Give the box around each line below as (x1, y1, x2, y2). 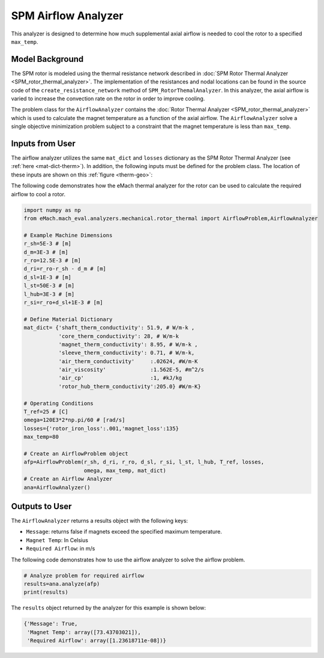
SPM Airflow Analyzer (11, 9, 124, 22)
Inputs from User (11, 139, 76, 148)
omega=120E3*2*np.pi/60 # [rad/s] (23, 417, 125, 423)
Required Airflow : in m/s (26, 545, 95, 552)
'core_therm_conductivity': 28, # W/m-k (58, 333, 179, 339)
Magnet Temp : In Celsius (26, 536, 88, 543)
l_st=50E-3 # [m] (23, 282, 75, 289)
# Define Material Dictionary (23, 316, 113, 322)
